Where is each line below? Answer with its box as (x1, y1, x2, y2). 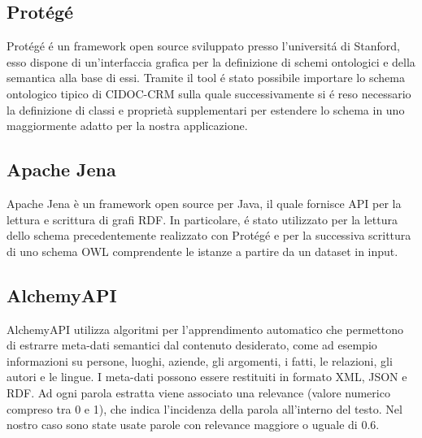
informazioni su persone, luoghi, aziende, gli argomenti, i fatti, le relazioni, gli (7, 352, 393, 369)
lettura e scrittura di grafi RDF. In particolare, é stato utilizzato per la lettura (7, 210, 398, 228)
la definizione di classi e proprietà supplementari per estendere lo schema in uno (7, 101, 405, 118)
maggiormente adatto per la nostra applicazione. (7, 117, 248, 134)
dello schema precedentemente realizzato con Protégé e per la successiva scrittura (7, 227, 411, 244)
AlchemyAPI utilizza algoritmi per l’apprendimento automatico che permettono (7, 320, 404, 337)
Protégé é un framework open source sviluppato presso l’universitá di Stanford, (7, 37, 400, 54)
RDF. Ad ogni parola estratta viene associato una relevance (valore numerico (7, 384, 390, 401)
